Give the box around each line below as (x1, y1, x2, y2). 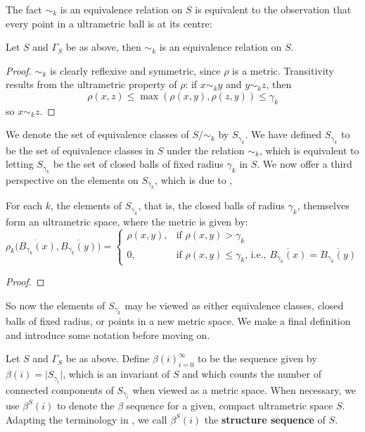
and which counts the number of (182, 366, 321, 381)
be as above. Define (65, 351, 150, 366)
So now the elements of (6, 297, 105, 312)
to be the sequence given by (197, 351, 317, 366)
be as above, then (65, 39, 141, 54)
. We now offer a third (257, 156, 352, 171)
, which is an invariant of (63, 366, 170, 381)
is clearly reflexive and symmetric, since (49, 63, 221, 78)
